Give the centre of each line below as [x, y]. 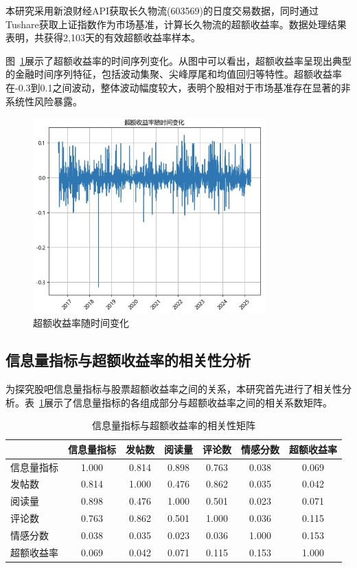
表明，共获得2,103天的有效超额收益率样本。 [103, 37]
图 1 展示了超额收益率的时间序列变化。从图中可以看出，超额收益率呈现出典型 [178, 60]
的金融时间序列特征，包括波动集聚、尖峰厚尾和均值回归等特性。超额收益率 [174, 74]
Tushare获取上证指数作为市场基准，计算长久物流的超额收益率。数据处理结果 [176, 24]
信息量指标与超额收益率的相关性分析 [128, 360]
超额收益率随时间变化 [81, 323]
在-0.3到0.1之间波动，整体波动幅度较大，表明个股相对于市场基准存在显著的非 [178, 87]
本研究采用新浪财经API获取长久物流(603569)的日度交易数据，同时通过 [162, 10]
